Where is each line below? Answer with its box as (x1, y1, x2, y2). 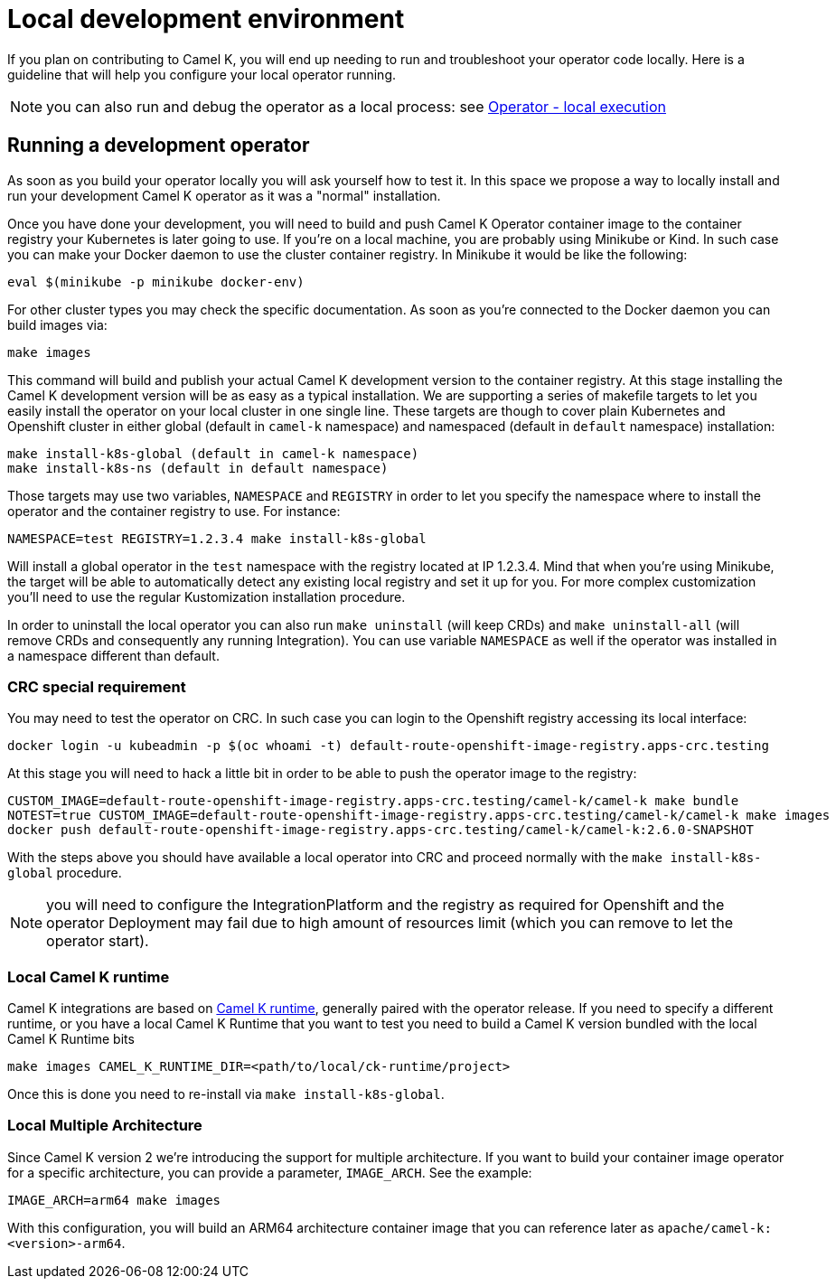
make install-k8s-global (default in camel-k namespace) (7, 446, 419, 461)
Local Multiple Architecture (7, 1116, 202, 1135)
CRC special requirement (7, 677, 186, 696)
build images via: (7, 316, 108, 333)
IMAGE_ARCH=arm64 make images (7, 1192, 221, 1207)
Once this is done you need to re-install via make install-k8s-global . (7, 1086, 445, 1103)
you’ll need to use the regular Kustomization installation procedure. (7, 588, 406, 605)
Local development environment (7, 4, 405, 34)
